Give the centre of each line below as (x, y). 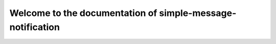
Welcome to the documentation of (83, 13)
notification (34, 27)
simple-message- (198, 13)
